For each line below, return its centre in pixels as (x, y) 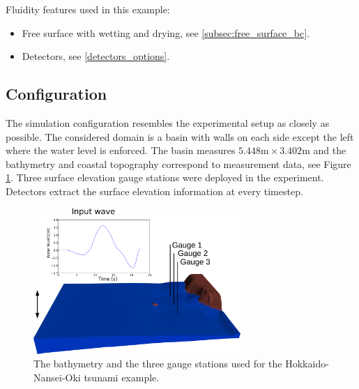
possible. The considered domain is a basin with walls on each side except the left (180, 136)
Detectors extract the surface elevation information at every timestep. (154, 191)
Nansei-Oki (57, 377)
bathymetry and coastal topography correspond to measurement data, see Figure (178, 163)
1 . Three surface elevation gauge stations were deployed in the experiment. (165, 177)
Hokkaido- (307, 364)
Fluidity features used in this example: (88, 9)
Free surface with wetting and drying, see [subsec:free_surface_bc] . (166, 32)
